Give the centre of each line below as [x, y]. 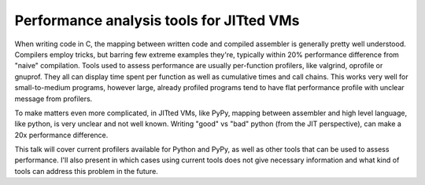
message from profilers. [54, 99]
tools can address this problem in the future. [87, 171]
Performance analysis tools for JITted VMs [157, 20]
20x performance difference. [61, 135]
